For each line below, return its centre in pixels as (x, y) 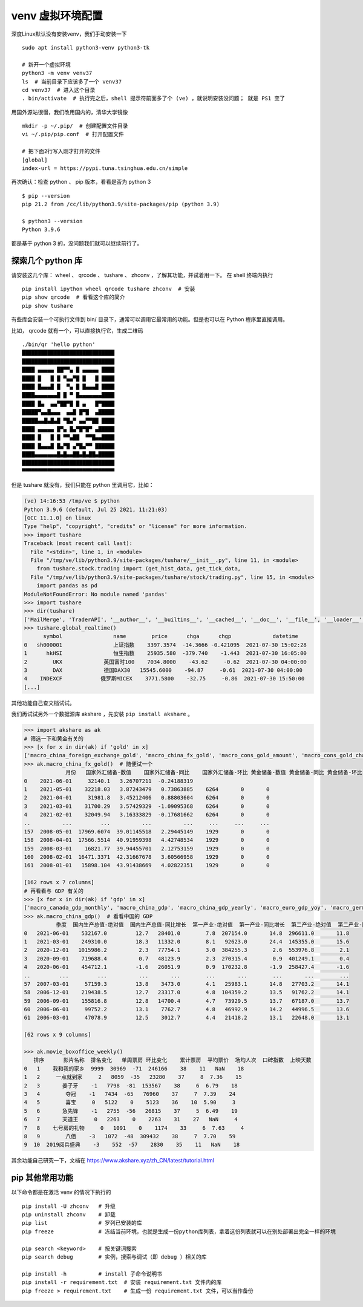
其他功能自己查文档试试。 (43, 703)
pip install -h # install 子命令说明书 (92, 1274)
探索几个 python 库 (47, 260)
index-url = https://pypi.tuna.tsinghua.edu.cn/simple (105, 168)
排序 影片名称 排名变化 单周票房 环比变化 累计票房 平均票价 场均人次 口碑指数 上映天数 (172, 1060)
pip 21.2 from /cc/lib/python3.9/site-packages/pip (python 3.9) (121, 204)
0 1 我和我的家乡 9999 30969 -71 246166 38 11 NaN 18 (134, 1068)
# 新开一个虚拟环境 (46, 64)
